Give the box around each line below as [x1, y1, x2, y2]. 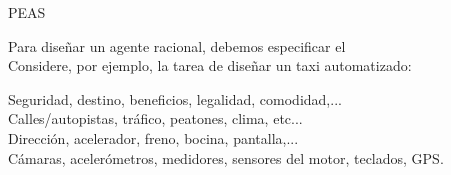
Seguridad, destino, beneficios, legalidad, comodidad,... [8, 88, 342, 109]
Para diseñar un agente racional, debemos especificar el [8, 35, 346, 56]
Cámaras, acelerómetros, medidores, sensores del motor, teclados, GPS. [8, 147, 444, 168]
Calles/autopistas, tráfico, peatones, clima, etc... [8, 108, 303, 129]
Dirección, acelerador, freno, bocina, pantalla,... [8, 127, 299, 148]
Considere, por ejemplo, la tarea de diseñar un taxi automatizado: [8, 55, 412, 76]
